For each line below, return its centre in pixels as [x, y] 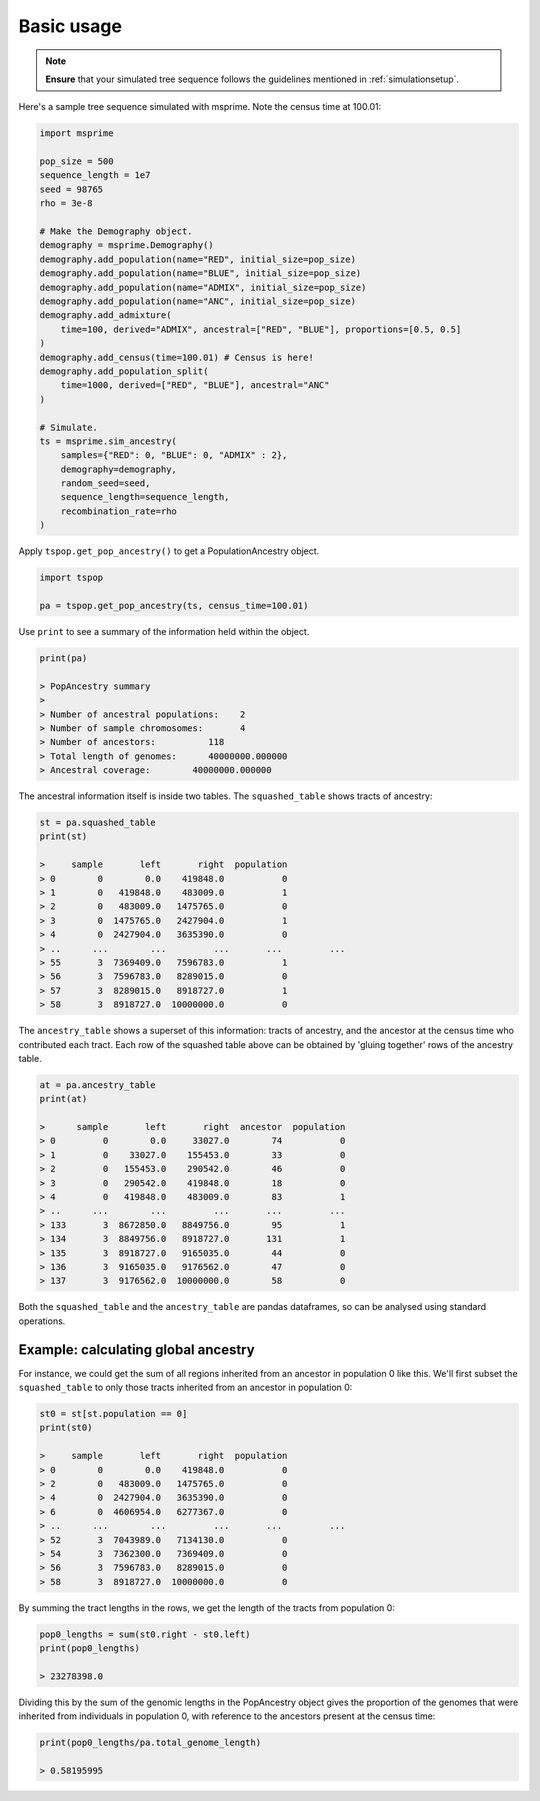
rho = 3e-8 [66, 203]
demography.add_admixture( [105, 315]
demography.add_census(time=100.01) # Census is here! [176, 357]
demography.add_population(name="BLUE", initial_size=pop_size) [200, 273]
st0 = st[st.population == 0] [113, 1414]
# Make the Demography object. [116, 231]
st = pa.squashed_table [98, 823]
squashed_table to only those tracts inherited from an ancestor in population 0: [185, 1387]
